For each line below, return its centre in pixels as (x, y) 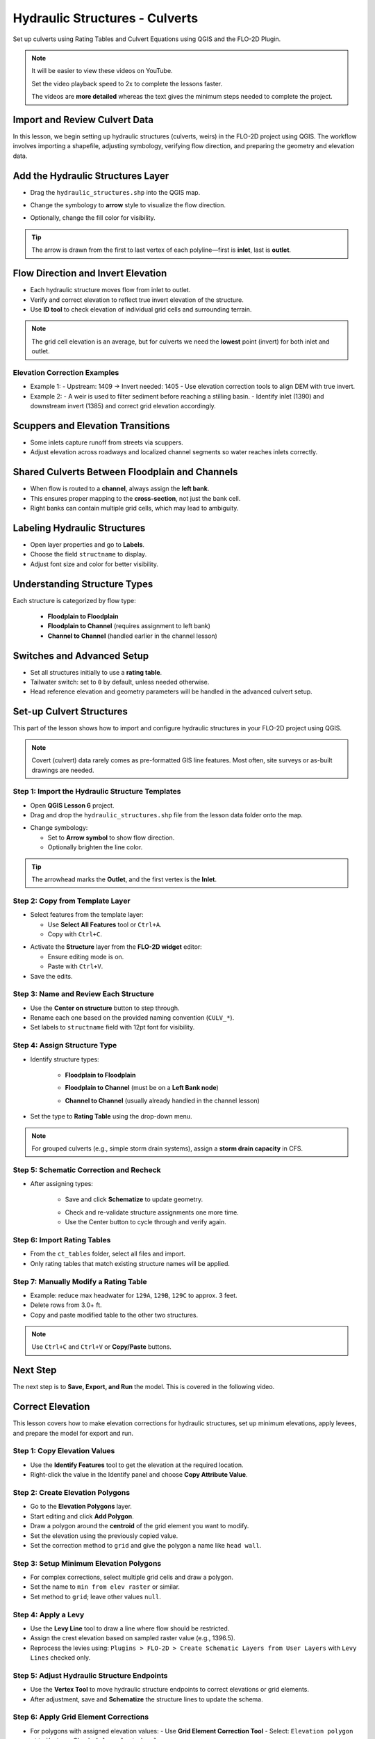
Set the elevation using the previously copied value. (104, 1536)
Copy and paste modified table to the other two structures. (114, 1315)
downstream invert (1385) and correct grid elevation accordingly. (123, 406)
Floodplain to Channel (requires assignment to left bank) (129, 626)
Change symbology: (59, 828)
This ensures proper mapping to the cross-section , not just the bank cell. (135, 498)
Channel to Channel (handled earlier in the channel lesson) (133, 636)
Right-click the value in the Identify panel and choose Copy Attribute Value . (139, 1475)
